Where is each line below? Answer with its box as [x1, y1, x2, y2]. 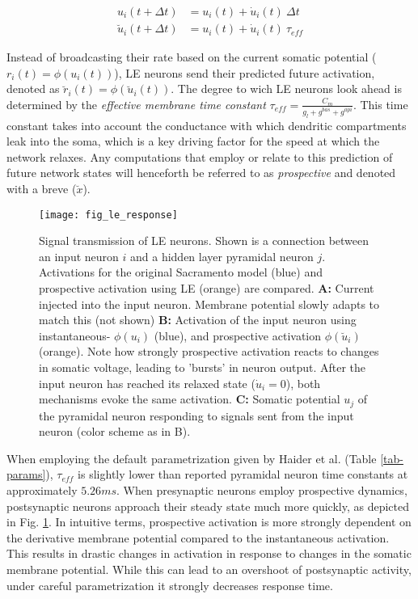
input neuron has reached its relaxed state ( [39, 374, 255, 391]
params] [6, 466, 46, 483]
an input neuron [39, 247, 119, 264]
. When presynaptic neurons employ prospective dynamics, [116, 482, 407, 499]
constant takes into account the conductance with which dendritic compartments [6, 116, 407, 133]
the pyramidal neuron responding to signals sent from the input [39, 407, 354, 424]
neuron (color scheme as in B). [39, 423, 191, 440]
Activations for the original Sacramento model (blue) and [39, 264, 323, 281]
